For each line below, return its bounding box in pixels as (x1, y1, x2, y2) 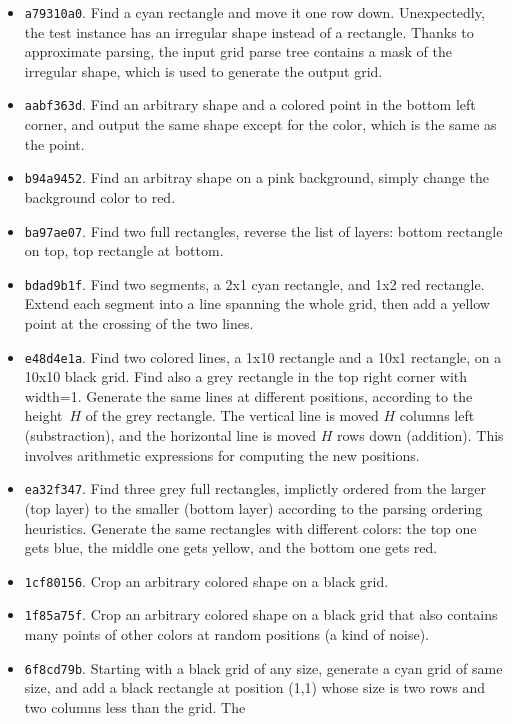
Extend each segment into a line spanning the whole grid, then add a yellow (24, 293, 490, 314)
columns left (399, 405, 475, 426)
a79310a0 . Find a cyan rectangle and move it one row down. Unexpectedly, (24, 2, 485, 22)
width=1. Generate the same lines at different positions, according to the (24, 385, 473, 406)
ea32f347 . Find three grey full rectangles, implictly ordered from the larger (24, 478, 486, 499)
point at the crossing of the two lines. (24, 313, 254, 334)
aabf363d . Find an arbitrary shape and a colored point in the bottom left (24, 94, 476, 115)
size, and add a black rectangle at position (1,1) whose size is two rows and (24, 677, 485, 698)
